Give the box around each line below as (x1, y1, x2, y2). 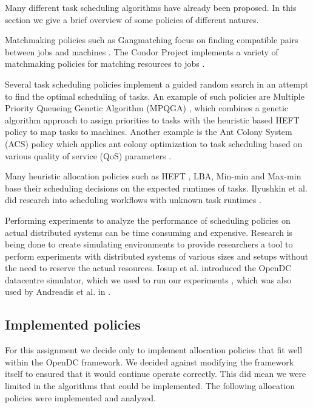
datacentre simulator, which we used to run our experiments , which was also (5, 273, 292, 286)
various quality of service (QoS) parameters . (5, 149, 172, 162)
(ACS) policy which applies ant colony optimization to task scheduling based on (5, 137, 303, 150)
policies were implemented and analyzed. (5, 391, 156, 404)
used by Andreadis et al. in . (5, 285, 111, 298)
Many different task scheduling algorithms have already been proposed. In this (5, 1, 297, 13)
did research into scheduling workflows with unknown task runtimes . (5, 193, 261, 206)
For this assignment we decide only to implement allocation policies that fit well (5, 344, 303, 356)
